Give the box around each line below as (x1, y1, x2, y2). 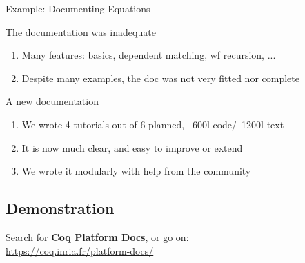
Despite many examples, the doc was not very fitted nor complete (21, 70, 299, 85)
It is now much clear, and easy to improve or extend (21, 140, 243, 155)
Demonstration (6, 197, 115, 219)
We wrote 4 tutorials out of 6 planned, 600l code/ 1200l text (21, 117, 284, 131)
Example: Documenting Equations (6, 1, 150, 15)
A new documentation (6, 94, 99, 108)
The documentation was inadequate (6, 24, 156, 39)
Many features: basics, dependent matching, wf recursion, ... (21, 48, 276, 62)
